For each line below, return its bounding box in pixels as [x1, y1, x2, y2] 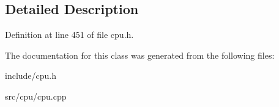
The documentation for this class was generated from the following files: [5, 48, 275, 61]
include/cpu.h [5, 69, 57, 82]
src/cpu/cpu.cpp [5, 89, 67, 102]
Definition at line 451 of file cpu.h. [5, 28, 134, 41]
